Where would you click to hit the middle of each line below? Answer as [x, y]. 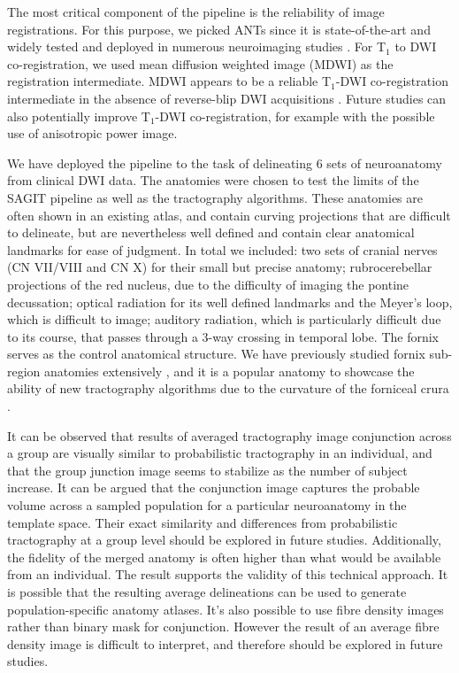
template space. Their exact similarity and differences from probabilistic [203, 522]
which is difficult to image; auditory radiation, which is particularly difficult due [224, 319]
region [24, 371]
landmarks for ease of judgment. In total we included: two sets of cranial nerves [222, 249]
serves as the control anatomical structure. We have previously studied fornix [216, 354]
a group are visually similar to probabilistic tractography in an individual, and [220, 453]
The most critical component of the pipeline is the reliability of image [196, 12]
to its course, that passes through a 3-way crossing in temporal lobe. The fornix [223, 336]
